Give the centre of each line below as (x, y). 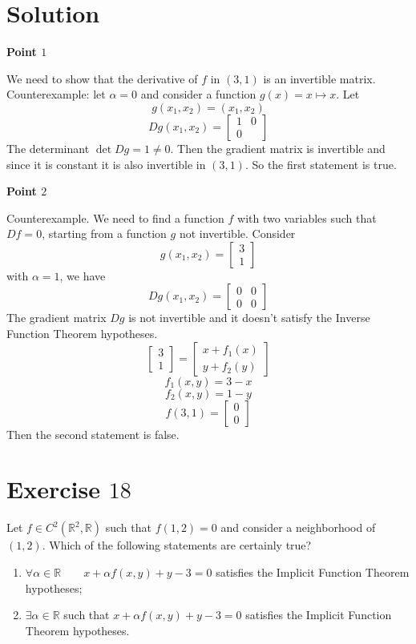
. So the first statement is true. (321, 164)
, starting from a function (104, 233)
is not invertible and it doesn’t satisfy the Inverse (249, 318)
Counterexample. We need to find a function (115, 217)
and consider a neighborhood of (298, 527)
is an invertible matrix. (319, 78)
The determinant (48, 148)
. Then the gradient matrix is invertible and (278, 148)
